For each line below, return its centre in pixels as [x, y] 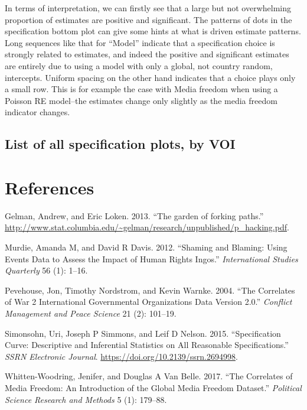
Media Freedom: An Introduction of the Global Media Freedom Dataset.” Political [153, 387]
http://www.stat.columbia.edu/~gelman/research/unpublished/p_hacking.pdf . [147, 227]
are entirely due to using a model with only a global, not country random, [139, 65]
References [50, 187]
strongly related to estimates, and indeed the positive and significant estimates [147, 54]
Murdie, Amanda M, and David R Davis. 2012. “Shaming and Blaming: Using [146, 247]
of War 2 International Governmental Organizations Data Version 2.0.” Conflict [148, 302]
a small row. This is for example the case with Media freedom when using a [141, 89]
